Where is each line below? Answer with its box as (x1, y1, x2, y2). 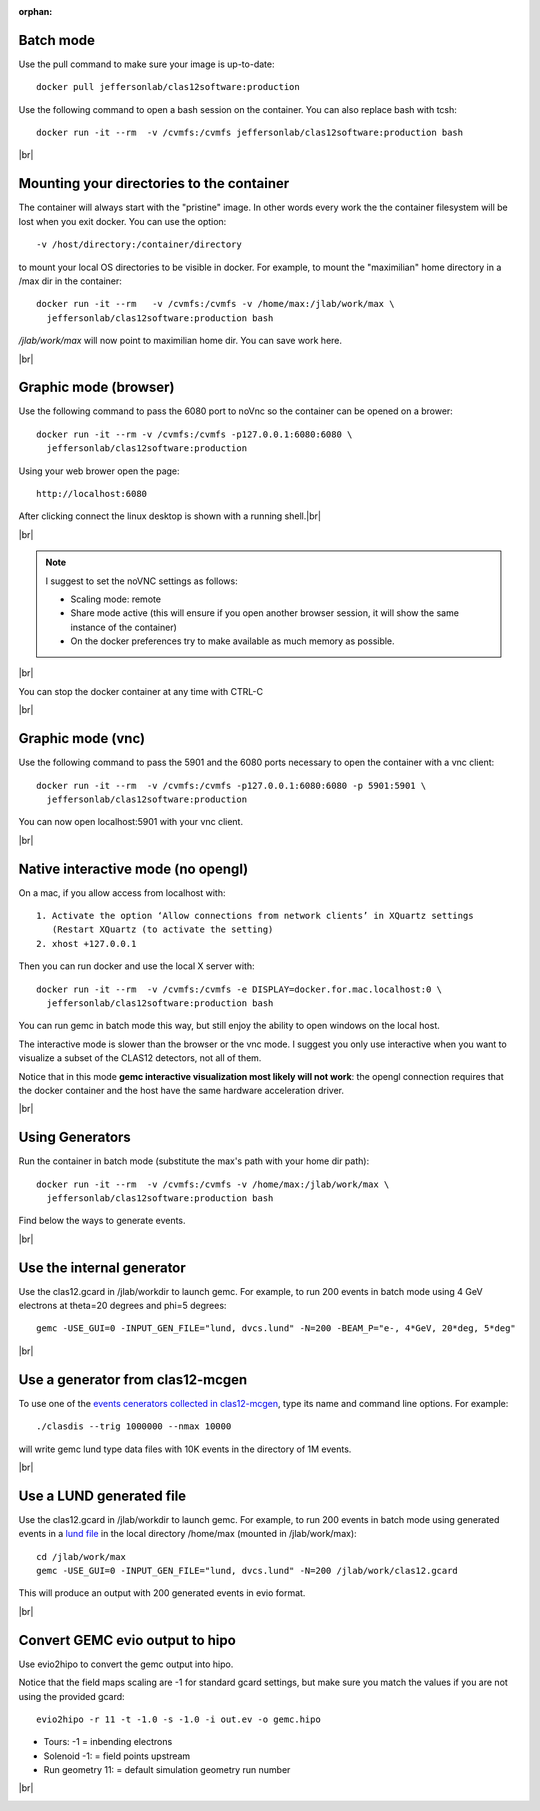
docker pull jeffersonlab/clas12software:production (36, 81, 300, 93)
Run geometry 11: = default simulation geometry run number (43, 1764, 291, 1776)
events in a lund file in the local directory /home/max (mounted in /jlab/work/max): (18, 1528, 357, 1540)
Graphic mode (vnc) (18, 730, 145, 747)
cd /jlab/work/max (36, 1551, 127, 1562)
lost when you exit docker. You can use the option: (18, 215, 227, 227)
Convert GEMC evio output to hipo (18, 1631, 237, 1649)
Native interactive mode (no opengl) (18, 860, 249, 877)
